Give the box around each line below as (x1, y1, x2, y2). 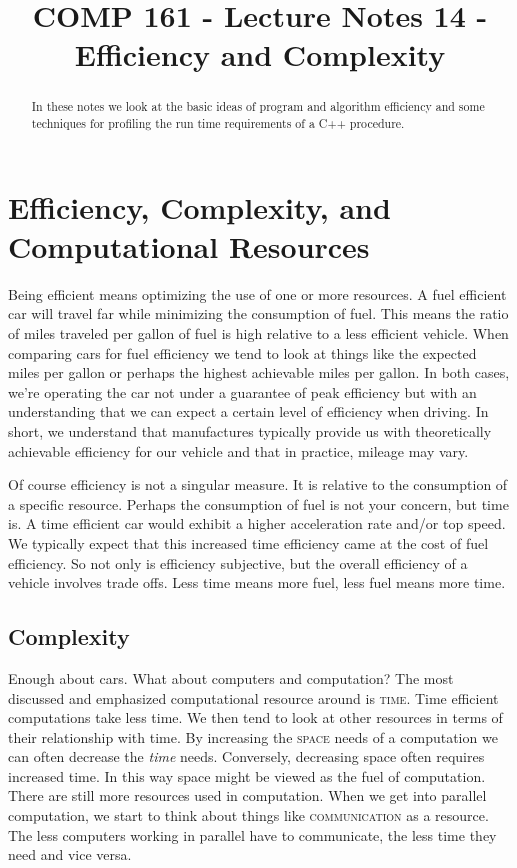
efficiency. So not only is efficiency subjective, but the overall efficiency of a (8, 552, 468, 573)
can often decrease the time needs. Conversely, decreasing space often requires (8, 746, 485, 767)
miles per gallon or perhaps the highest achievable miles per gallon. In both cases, (8, 362, 510, 383)
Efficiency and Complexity (74, 34, 446, 75)
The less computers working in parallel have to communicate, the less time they (8, 824, 497, 845)
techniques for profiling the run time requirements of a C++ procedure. (31, 115, 405, 132)
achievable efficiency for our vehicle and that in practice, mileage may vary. (8, 440, 469, 461)
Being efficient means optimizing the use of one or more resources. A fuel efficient (8, 283, 507, 304)
